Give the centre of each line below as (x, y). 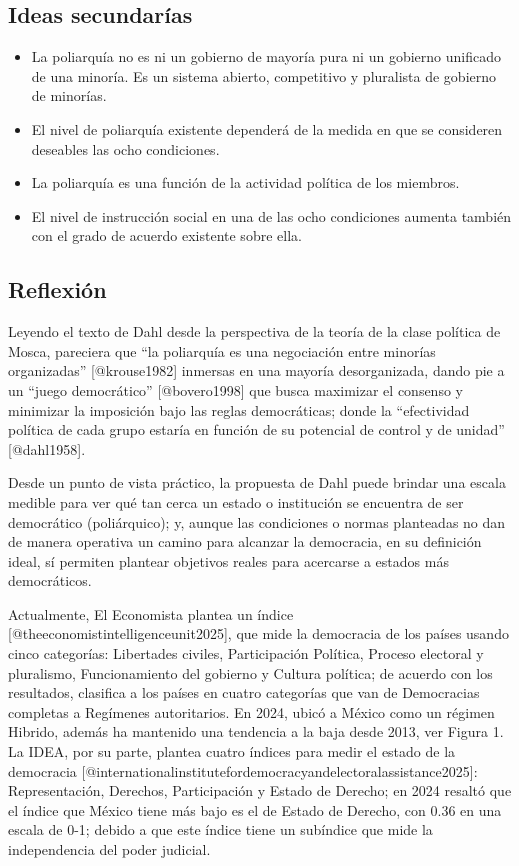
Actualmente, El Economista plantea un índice (151, 613)
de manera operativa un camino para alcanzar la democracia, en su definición (245, 541)
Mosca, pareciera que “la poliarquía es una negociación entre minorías (222, 350)
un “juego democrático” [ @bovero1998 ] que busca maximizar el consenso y (235, 389)
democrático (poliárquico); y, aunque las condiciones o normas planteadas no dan (257, 521)
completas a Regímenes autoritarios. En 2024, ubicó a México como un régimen (251, 711)
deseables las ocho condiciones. (125, 148)
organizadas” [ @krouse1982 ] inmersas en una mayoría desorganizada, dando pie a (256, 370)
